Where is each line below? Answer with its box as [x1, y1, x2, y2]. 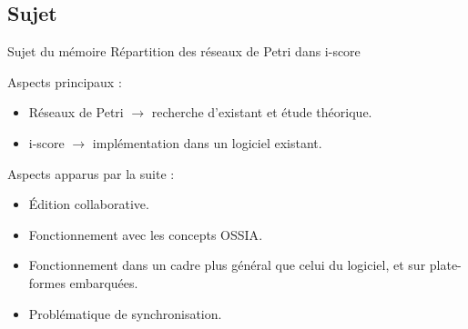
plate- [429, 255, 462, 274]
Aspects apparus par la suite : [7, 164, 175, 183]
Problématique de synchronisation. [28, 304, 222, 323]
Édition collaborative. [28, 194, 149, 214]
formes [28, 273, 66, 292]
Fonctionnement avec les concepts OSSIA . [28, 224, 263, 244]
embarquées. [69, 273, 138, 292]
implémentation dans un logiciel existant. [92, 133, 322, 152]
